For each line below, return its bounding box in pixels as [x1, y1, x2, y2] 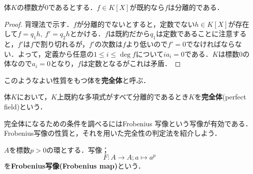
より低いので [126, 38, 168, 49]
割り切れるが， [40, 38, 89, 49]
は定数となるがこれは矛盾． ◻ [81, 58, 181, 69]
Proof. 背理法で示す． [4, 18, 73, 29]
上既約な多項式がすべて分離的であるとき [57, 91, 189, 102]
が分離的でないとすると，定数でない [76, 18, 195, 29]
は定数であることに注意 [156, 28, 233, 39]
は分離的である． [168, 2, 224, 12]
